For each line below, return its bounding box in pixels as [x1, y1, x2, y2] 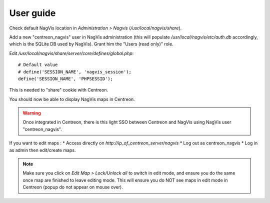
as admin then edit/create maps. [9, 147, 76, 153]
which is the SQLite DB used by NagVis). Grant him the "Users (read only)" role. [9, 41, 173, 47]
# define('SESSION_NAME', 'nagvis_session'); [18, 69, 132, 74]
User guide [9, 7, 56, 18]
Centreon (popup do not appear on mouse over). [22, 184, 123, 190]
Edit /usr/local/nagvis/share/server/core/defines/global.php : [9, 50, 134, 56]
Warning [22, 110, 41, 116]
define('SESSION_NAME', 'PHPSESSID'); [18, 75, 113, 81]
